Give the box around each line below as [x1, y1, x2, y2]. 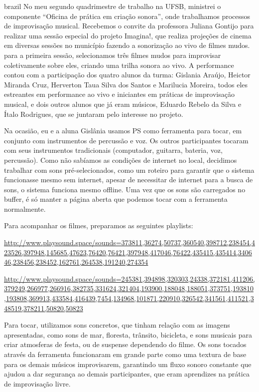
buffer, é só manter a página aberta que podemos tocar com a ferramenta [4, 194, 228, 204]
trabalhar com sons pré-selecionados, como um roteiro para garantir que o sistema [4, 164, 255, 175]
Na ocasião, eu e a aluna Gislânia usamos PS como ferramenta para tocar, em [4, 125, 242, 136]
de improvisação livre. [4, 378, 71, 389]
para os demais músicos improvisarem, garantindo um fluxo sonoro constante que [4, 359, 252, 369]
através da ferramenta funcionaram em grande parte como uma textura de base [4, 349, 247, 359]
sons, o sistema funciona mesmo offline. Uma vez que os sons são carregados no [4, 184, 246, 194]
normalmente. [4, 203, 46, 214]
